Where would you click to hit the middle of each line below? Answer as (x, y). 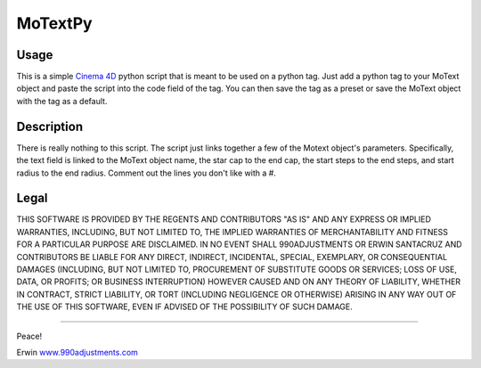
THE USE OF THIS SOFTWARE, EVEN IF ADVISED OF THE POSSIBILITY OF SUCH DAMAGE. (185, 307)
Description (50, 126)
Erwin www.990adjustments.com (77, 352)
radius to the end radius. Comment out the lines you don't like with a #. (146, 173)
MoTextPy (54, 23)
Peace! (29, 336)
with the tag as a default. (62, 101)
